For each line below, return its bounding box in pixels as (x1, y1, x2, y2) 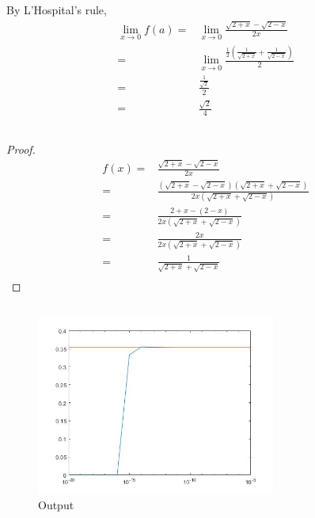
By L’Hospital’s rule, (6, 2, 107, 18)
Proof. (6, 140, 36, 157)
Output (38, 497, 74, 513)
